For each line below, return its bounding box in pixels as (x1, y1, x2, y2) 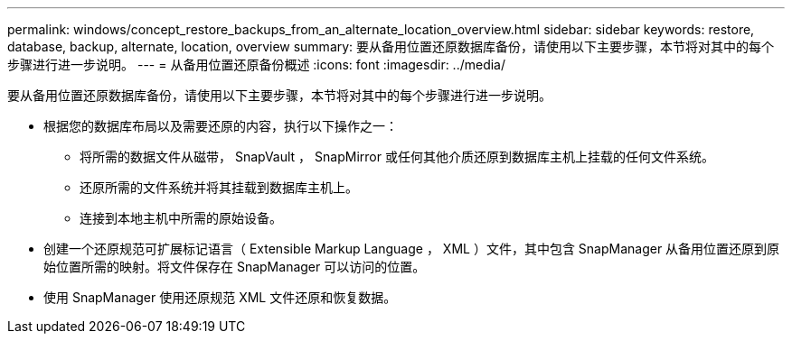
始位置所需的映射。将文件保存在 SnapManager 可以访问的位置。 (43, 259, 426, 274)
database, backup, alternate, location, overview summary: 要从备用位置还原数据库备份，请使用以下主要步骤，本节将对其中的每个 (7, 39, 775, 54)
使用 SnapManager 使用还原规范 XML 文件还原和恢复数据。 (43, 290, 397, 305)
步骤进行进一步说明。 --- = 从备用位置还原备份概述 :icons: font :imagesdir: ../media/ (7, 57, 506, 72)
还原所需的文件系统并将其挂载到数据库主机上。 (80, 180, 358, 195)
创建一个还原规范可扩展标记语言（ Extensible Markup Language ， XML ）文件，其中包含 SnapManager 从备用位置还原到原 (43, 241, 780, 256)
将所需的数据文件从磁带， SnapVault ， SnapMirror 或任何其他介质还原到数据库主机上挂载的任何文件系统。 (80, 149, 714, 164)
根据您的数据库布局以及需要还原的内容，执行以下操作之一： (43, 118, 398, 134)
